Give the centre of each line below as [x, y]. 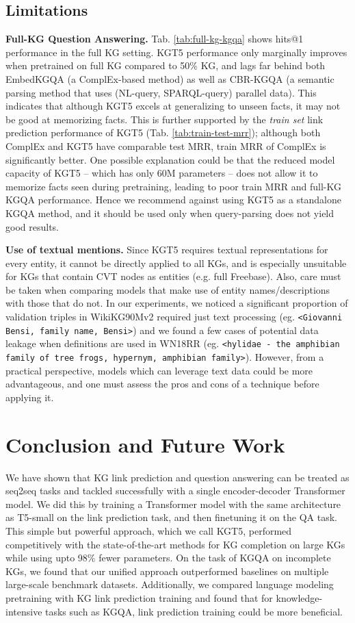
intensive [24, 611]
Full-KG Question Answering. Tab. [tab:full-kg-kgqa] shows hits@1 [155, 39]
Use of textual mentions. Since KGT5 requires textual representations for [167, 250]
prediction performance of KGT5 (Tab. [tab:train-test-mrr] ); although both [163, 132]
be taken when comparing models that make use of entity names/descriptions [168, 289]
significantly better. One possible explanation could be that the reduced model [170, 159]
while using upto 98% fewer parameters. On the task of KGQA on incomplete [168, 558]
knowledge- [299, 597]
